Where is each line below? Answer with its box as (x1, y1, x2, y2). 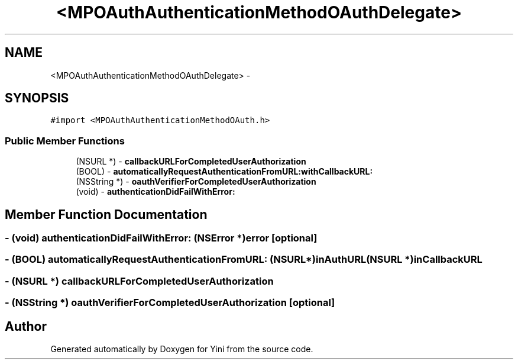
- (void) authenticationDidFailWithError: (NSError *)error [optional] (5, 232, 318, 244)
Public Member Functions (5, 134, 125, 147)
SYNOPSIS (5, 91, 69, 106)
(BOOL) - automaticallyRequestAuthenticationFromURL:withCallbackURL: (76, 166, 373, 177)
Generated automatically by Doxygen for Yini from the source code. (50, 344, 313, 354)
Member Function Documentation (5, 207, 208, 222)
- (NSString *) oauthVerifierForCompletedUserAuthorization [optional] (5, 297, 335, 309)
